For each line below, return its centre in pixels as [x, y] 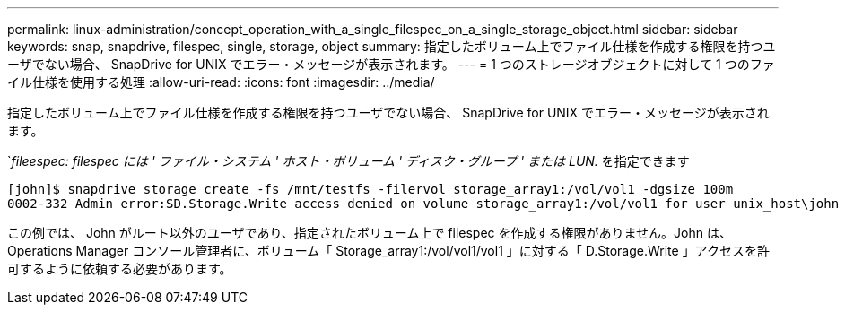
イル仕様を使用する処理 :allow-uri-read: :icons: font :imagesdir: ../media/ [221, 82]
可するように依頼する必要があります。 [120, 269]
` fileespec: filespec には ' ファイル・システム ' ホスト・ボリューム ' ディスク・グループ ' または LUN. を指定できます [348, 161]
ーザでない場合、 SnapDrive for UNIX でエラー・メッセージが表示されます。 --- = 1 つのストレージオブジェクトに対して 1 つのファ [391, 64]
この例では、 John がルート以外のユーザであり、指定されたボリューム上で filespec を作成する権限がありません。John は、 [370, 233]
